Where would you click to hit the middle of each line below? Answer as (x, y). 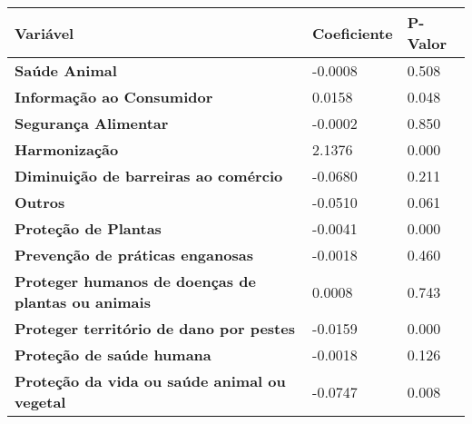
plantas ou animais (83, 302)
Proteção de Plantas (88, 228)
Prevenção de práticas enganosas (134, 255)
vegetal (40, 402)
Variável (44, 33)
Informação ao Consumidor (114, 97)
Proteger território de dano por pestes (155, 328)
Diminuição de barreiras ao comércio (149, 176)
